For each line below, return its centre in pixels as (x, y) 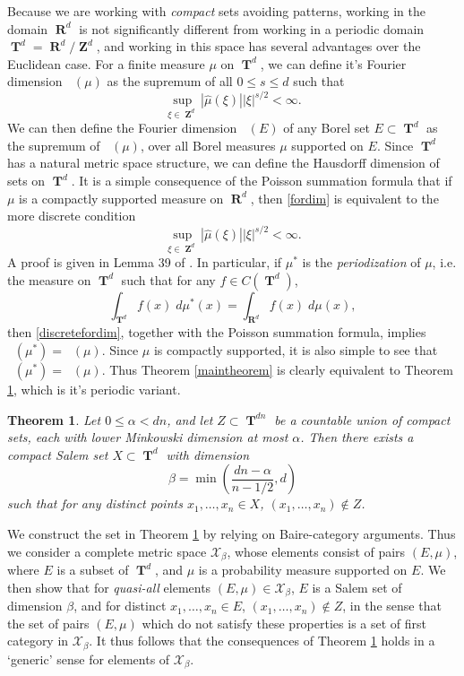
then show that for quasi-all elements (109, 587)
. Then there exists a (357, 437)
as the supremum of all (170, 81)
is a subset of (93, 570)
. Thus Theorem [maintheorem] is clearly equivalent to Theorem (277, 370)
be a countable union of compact (362, 419)
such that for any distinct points (95, 503)
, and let (190, 419)
